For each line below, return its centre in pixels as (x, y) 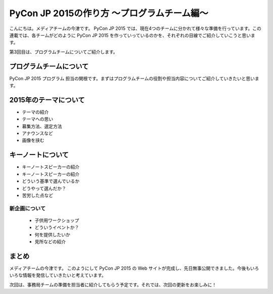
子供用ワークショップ (57, 220)
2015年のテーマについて (47, 100)
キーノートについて (39, 155)
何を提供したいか (52, 234)
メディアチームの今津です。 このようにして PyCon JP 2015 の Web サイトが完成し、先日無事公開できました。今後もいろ (134, 268)
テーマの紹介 (35, 112)
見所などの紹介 (50, 242)
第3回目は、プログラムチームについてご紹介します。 (63, 52)
